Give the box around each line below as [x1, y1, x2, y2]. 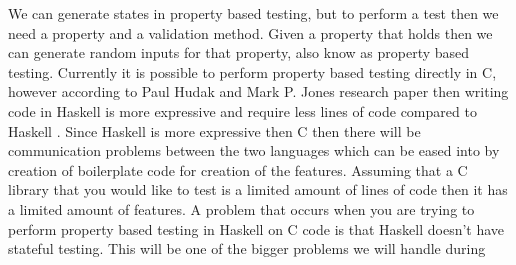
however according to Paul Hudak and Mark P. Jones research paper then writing [8, 81, 509, 102]
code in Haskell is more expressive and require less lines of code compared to [8, 100, 477, 121]
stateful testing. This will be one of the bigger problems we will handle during [8, 238, 486, 259]
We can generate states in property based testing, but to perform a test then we [8, 3, 499, 23]
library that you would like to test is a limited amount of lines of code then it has [8, 179, 508, 200]
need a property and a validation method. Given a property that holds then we [8, 22, 493, 43]
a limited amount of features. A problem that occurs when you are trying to [8, 198, 475, 219]
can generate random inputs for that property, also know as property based [8, 42, 470, 63]
